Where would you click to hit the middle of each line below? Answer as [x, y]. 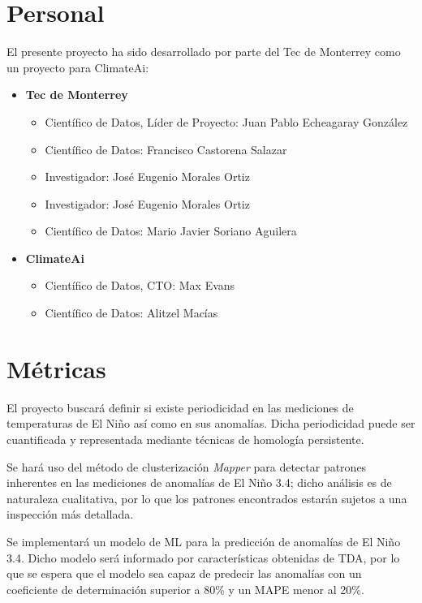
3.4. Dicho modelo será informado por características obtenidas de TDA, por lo [203, 557]
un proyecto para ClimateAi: [78, 67]
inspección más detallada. [70, 514]
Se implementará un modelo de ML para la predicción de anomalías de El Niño [204, 541]
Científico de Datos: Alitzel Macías [131, 313]
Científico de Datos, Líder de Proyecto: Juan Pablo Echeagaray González [226, 121]
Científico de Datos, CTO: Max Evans [140, 285]
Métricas [56, 368]
